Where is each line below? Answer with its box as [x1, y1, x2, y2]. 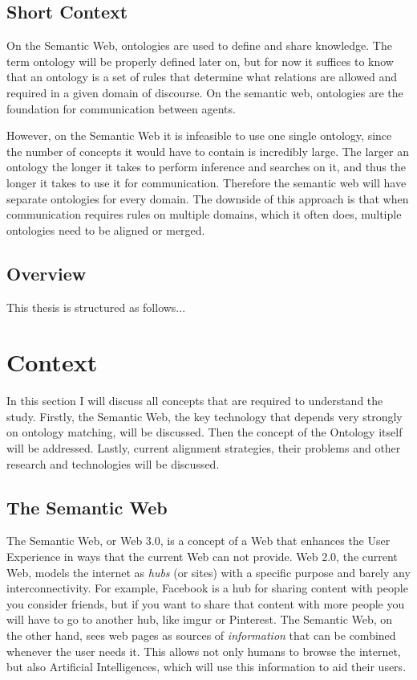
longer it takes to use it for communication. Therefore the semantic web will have [6, 174, 407, 190]
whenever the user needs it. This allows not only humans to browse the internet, [6, 642, 401, 659]
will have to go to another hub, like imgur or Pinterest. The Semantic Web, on [6, 611, 393, 628]
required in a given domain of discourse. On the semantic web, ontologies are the [6, 84, 403, 100]
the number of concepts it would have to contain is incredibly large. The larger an [6, 142, 410, 159]
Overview [6, 260, 87, 285]
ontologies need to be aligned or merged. [6, 221, 205, 238]
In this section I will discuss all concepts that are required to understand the [6, 392, 383, 409]
